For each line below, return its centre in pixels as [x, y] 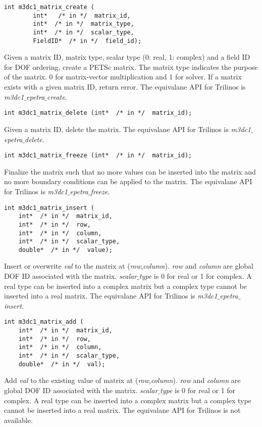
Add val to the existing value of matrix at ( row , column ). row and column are [122, 380]
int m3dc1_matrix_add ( [44, 322]
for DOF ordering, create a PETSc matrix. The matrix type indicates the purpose [131, 67]
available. [18, 420]
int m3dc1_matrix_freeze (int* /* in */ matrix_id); [98, 156]
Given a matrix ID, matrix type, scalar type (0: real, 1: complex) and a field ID [127, 57]
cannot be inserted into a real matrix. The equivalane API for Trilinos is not [122, 410]
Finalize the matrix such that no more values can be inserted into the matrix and [130, 171]
